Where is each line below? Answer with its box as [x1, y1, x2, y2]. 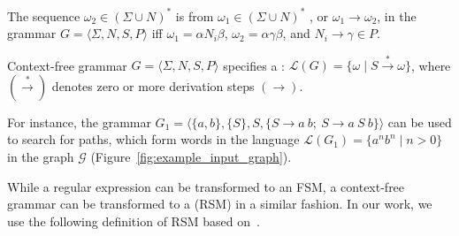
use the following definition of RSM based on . [7, 211, 260, 230]
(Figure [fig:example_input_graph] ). [90, 148, 292, 166]
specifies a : [223, 56, 285, 74]
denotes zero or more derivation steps [51, 76, 255, 95]
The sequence [7, 6, 80, 25]
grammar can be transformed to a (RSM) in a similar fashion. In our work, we [7, 194, 432, 213]
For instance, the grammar [7, 112, 151, 131]
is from [175, 6, 214, 25]
